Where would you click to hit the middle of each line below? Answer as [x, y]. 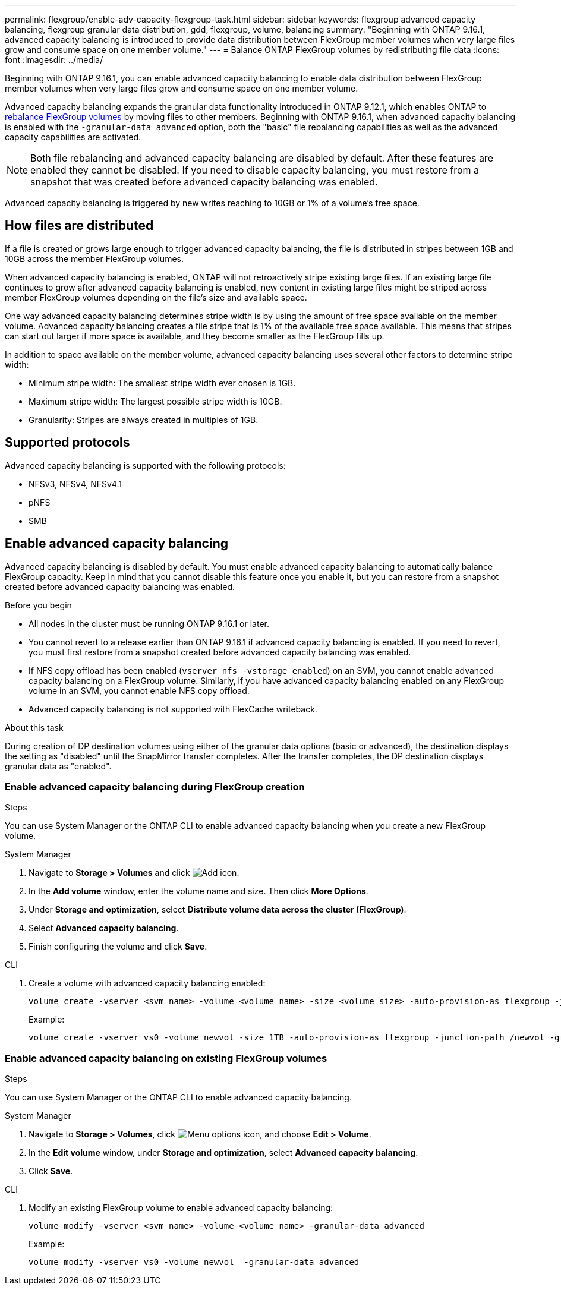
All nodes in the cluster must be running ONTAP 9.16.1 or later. [149, 623]
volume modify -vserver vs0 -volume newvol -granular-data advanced [194, 1262]
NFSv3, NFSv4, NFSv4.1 [75, 484]
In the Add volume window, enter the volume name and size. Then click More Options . [198, 891]
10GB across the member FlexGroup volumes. [94, 258]
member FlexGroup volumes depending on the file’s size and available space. [156, 297]
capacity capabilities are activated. [73, 137]
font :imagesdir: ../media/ [54, 60]
